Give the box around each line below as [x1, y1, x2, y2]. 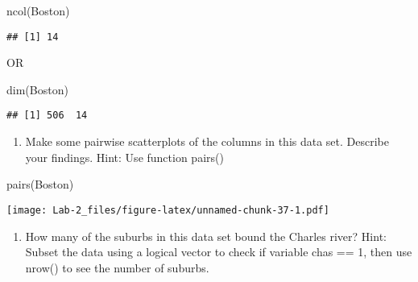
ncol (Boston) [6, 2, 70, 19]
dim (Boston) [6, 81, 68, 97]
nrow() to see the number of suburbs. [25, 259, 209, 276]
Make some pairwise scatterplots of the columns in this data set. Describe [25, 133, 390, 150]
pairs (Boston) [6, 176, 74, 193]
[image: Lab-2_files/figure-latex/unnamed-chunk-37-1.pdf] [6, 204, 329, 216]
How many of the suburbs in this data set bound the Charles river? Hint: [25, 227, 387, 244]
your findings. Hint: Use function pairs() [25, 148, 224, 165]
